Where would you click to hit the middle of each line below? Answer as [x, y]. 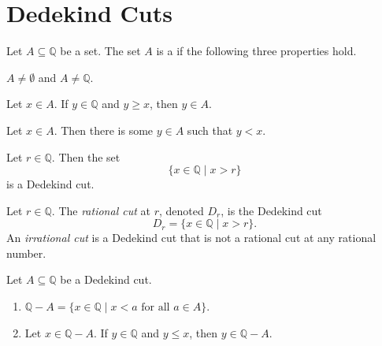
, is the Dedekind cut [271, 210]
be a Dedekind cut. [106, 279]
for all [156, 308]
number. [26, 253]
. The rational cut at [101, 210]
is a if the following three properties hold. [256, 51]
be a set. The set [100, 51]
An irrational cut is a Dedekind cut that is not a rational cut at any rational [191, 238]
